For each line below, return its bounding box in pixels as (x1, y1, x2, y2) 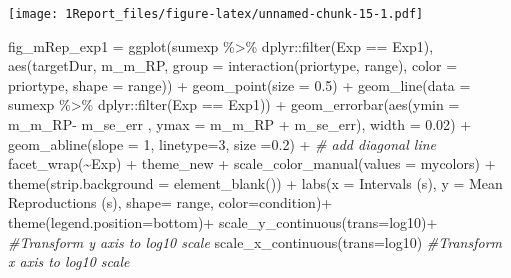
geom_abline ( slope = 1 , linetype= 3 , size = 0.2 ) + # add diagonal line (8, 133, 437, 154)
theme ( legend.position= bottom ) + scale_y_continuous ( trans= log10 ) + (8, 212, 438, 232)
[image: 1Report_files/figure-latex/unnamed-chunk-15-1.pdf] (8, 7, 424, 21)
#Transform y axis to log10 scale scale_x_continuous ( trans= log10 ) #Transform (8, 231, 502, 252)
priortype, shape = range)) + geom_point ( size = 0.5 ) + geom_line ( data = (8, 74, 471, 95)
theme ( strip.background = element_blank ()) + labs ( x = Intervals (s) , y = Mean (8, 172, 503, 193)
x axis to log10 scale (8, 251, 130, 272)
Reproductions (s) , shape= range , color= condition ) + (8, 192, 333, 213)
